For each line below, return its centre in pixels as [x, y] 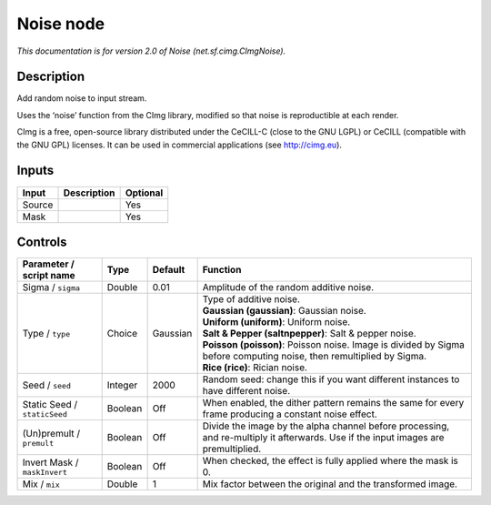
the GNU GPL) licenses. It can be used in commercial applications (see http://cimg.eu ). [180, 145]
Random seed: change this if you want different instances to [331, 379]
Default [169, 270]
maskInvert [45, 472]
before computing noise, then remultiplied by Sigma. [315, 357]
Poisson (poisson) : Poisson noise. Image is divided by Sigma [334, 345]
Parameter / [48, 264]
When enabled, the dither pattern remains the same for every [333, 403]
